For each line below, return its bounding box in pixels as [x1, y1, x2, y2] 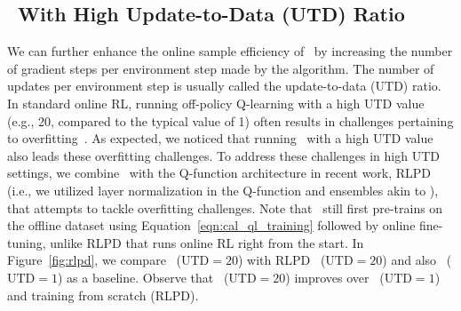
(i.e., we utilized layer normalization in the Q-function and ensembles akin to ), [7, 180, 439, 199]
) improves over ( [285, 267, 385, 286]
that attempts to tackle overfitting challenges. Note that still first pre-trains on [7, 198, 443, 217]
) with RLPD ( [237, 251, 326, 269]
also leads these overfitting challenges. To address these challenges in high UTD [7, 146, 440, 164]
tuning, [7, 233, 46, 251]
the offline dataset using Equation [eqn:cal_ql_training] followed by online [7, 216, 416, 235]
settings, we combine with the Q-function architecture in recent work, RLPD [7, 163, 432, 182]
